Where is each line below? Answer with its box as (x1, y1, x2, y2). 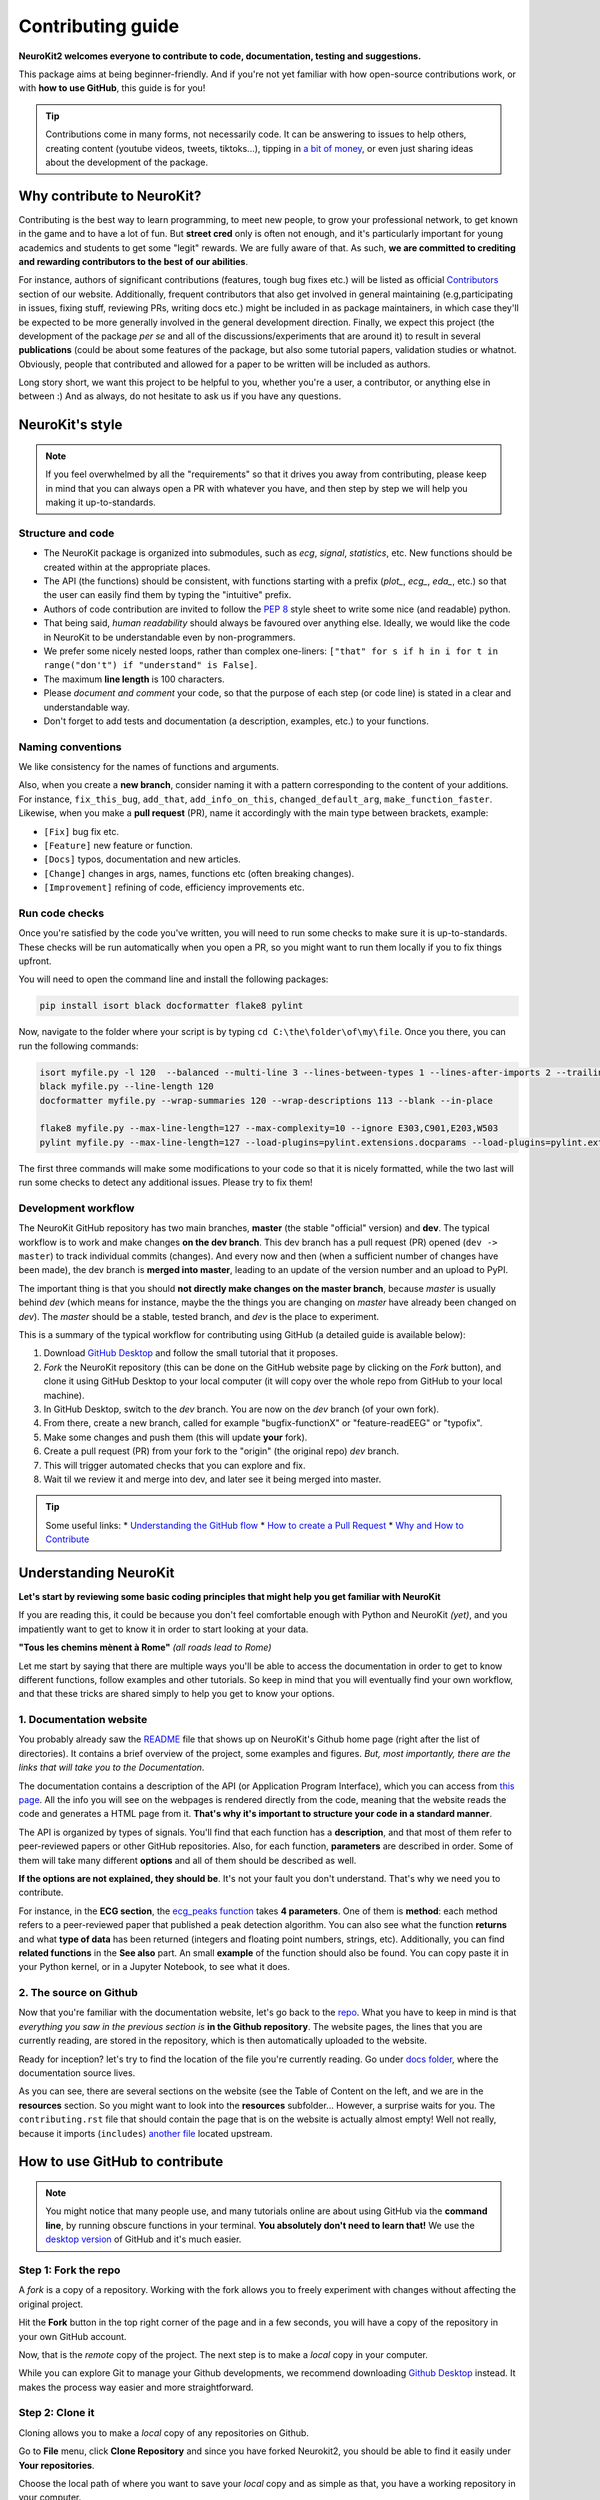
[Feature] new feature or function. (43, 839, 194, 851)
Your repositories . (18, 2459, 95, 2471)
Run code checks (18, 906, 105, 920)
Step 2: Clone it (18, 2406, 95, 2420)
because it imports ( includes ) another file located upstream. (18, 2127, 273, 2139)
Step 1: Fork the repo (18, 2263, 121, 2277)
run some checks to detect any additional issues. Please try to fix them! (18, 1176, 314, 1189)
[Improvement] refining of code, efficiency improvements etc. (43, 881, 305, 894)
